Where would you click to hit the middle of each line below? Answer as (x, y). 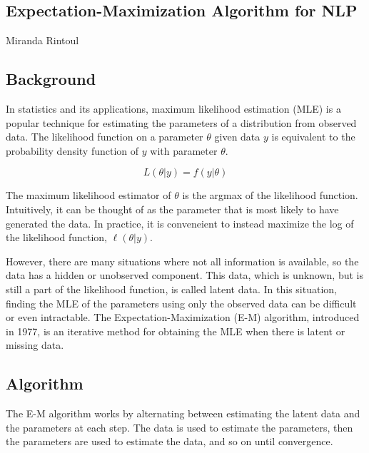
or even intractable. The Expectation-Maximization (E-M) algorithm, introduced (183, 317)
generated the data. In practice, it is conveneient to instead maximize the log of (180, 223)
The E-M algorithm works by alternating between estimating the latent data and (183, 413)
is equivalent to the (313, 137)
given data (237, 137)
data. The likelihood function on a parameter (105, 137)
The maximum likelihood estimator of (89, 195)
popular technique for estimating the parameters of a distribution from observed (181, 122)
